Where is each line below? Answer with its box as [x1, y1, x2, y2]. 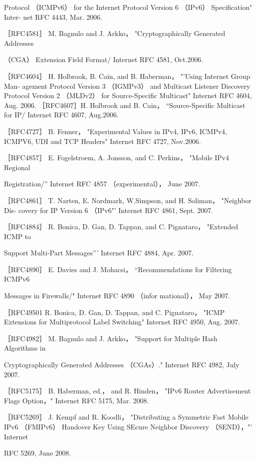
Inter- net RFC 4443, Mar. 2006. [4, 11, 103, 22]
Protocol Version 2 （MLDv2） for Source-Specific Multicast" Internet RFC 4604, [4, 90, 252, 101]
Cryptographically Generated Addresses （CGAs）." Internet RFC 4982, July [4, 359, 240, 370]
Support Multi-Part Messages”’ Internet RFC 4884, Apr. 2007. [4, 248, 194, 258]
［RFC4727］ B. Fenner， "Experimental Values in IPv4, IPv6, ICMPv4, [4, 126, 227, 136]
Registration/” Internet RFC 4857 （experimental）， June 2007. [4, 178, 200, 189]
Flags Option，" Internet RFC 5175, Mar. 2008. [4, 395, 149, 405]
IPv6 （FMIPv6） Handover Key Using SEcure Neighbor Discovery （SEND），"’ [4, 422, 253, 431]
